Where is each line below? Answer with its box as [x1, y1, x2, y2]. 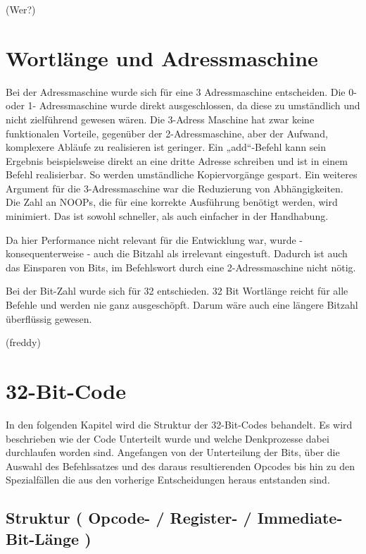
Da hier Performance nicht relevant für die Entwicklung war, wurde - [6, 232, 303, 247]
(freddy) [6, 335, 41, 350]
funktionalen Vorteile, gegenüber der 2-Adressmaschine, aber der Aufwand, [6, 125, 328, 140]
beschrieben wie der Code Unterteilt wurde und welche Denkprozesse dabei [6, 431, 329, 445]
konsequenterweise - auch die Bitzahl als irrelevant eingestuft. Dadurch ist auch [6, 246, 348, 261]
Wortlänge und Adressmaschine [6, 43, 318, 72]
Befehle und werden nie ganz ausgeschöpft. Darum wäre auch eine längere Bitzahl [6, 297, 358, 312]
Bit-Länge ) [6, 527, 91, 549]
